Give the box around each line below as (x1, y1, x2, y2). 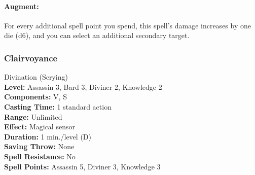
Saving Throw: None (4, 141, 75, 152)
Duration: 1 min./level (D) (4, 131, 91, 142)
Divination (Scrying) (4, 72, 68, 82)
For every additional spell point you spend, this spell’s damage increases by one (4, 20, 251, 30)
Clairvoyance (4, 51, 58, 64)
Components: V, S (4, 91, 67, 102)
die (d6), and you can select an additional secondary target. (4, 30, 190, 41)
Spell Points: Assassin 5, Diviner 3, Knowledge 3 (4, 161, 161, 171)
